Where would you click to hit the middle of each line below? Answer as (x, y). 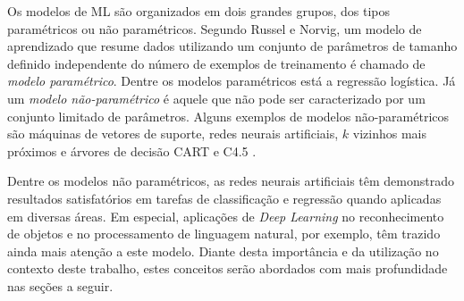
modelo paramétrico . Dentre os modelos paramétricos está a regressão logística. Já (232, 81)
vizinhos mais (389, 134)
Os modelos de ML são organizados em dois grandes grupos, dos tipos (198, 11)
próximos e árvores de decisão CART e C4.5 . (132, 150)
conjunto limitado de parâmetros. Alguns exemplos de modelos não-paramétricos (228, 116)
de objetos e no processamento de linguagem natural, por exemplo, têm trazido (224, 234)
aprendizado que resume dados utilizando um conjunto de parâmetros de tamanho (232, 46)
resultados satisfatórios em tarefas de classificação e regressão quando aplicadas (224, 198)
